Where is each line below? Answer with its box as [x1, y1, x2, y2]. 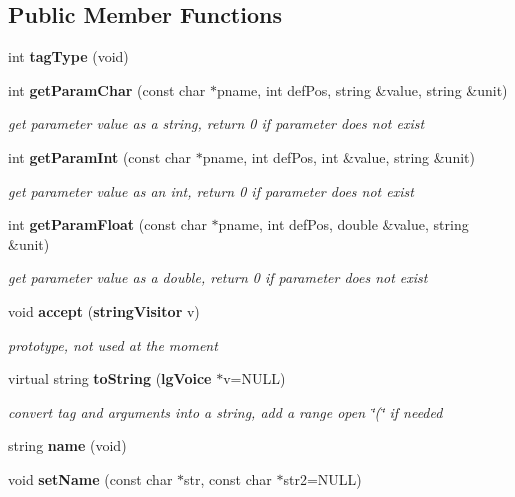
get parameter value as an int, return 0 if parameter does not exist [8, 180, 414, 201]
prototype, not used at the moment [8, 334, 218, 355]
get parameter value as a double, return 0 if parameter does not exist [8, 267, 428, 288]
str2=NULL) [283, 468, 362, 489]
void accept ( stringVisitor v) [8, 300, 200, 321]
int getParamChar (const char [8, 79, 206, 100]
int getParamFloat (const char [8, 214, 207, 235]
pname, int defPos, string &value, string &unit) [216, 79, 508, 100]
